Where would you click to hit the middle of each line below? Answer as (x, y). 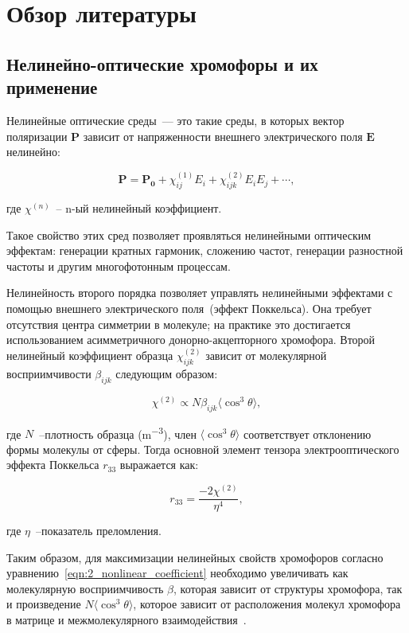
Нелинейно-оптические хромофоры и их (162, 63)
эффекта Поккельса (53, 465)
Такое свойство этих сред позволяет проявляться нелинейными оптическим (189, 234)
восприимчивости (49, 373)
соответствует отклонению (307, 434)
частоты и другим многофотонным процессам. (119, 266)
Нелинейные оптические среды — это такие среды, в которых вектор (175, 120)
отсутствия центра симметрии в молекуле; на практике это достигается (179, 324)
